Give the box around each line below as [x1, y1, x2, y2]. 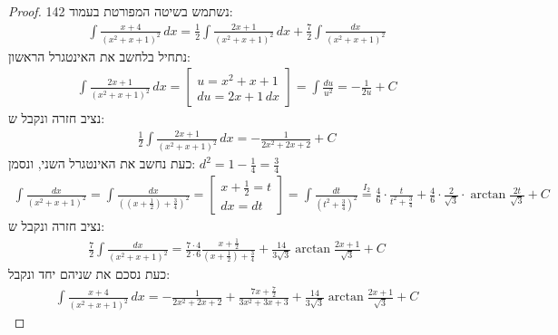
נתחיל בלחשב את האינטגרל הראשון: [8, 46, 191, 65]
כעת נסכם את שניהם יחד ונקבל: [8, 264, 171, 283]
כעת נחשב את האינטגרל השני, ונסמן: [8, 154, 196, 173]
